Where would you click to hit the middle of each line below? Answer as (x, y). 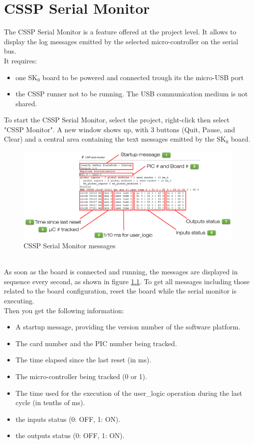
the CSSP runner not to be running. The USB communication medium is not (132, 94)
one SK (26, 77)
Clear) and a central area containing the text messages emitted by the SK (115, 139)
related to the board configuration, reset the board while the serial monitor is (120, 291)
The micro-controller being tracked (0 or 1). (81, 376)
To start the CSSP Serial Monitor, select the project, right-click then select (117, 120)
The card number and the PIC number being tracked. (96, 343)
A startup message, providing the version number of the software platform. (128, 327)
